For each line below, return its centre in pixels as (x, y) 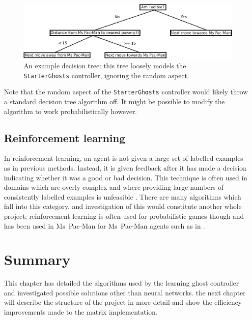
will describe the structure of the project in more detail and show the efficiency (123, 302)
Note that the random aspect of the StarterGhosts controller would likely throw (126, 92)
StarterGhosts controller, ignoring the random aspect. (106, 75)
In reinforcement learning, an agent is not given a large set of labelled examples (124, 158)
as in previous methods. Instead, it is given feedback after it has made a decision (126, 167)
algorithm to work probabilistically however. (70, 111)
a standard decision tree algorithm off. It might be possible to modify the (114, 101)
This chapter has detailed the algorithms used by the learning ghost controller (122, 283)
